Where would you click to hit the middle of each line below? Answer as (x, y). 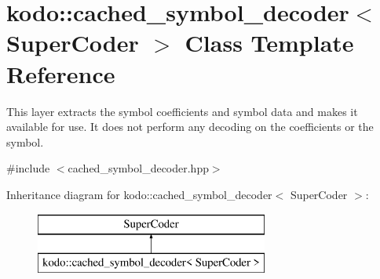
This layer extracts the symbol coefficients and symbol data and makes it (182, 111)
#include (28, 168)
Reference (61, 73)
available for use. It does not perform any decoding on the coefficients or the (190, 127)
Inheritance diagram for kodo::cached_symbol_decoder (139, 194)
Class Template (269, 43)
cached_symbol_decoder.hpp (138, 168)
